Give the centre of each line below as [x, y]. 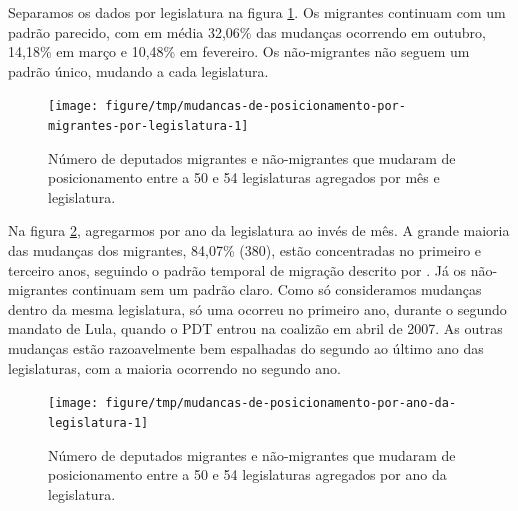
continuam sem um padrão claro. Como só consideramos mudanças [277, 289]
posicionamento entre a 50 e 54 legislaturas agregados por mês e [244, 177]
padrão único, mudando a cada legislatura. [138, 70]
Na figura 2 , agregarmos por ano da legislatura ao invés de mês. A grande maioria [259, 230]
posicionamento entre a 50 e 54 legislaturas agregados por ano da [247, 474]
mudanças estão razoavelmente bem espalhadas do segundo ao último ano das [246, 348]
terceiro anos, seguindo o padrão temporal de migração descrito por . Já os [237, 269]
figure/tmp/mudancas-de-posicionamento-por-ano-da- [281, 403]
